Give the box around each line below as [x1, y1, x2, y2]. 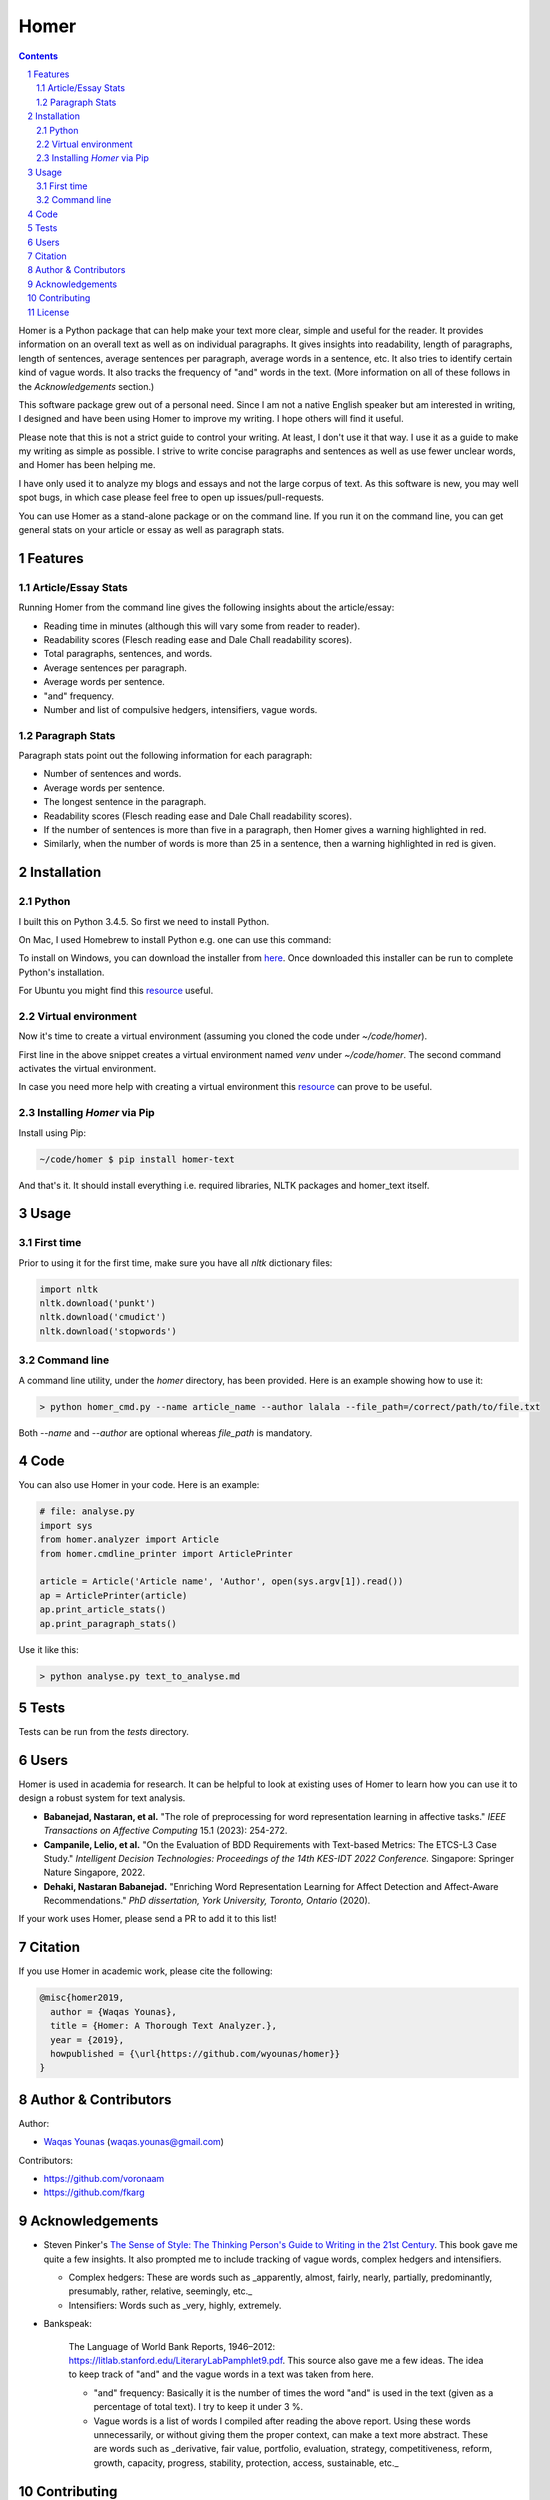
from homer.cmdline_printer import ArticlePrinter [39, 1548, 294, 1559]
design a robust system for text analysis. [18, 1792, 186, 1804]
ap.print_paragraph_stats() [39, 1618, 177, 1629]
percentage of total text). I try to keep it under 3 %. [93, 2401, 304, 2413]
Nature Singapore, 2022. [43, 1866, 146, 1879]
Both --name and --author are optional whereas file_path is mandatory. [18, 1426, 313, 1439]
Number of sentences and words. [43, 768, 182, 780]
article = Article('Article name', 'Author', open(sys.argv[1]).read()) [39, 1576, 404, 1587]
